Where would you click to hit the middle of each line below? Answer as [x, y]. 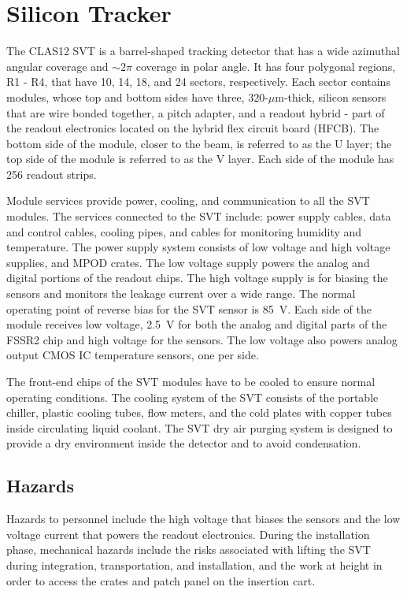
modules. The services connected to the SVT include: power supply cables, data [199, 216]
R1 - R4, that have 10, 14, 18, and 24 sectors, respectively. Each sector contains [198, 82]
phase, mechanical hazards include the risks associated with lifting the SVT [189, 549]
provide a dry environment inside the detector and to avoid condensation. [184, 443]
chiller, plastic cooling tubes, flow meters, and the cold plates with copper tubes [199, 412]
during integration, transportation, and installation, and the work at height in [194, 564]
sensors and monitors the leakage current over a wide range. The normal [181, 293]
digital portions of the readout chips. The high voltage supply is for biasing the [197, 278]
